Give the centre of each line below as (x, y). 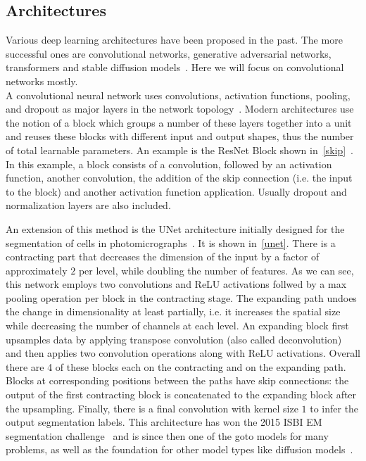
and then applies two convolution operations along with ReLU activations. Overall (183, 353)
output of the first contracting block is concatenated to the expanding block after (181, 394)
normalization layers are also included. (88, 205)
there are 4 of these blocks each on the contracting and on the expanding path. (176, 366)
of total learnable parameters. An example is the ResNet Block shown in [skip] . (179, 150)
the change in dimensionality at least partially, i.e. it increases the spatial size (173, 311)
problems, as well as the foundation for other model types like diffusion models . (179, 449)
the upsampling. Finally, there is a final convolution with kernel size (152, 408)
